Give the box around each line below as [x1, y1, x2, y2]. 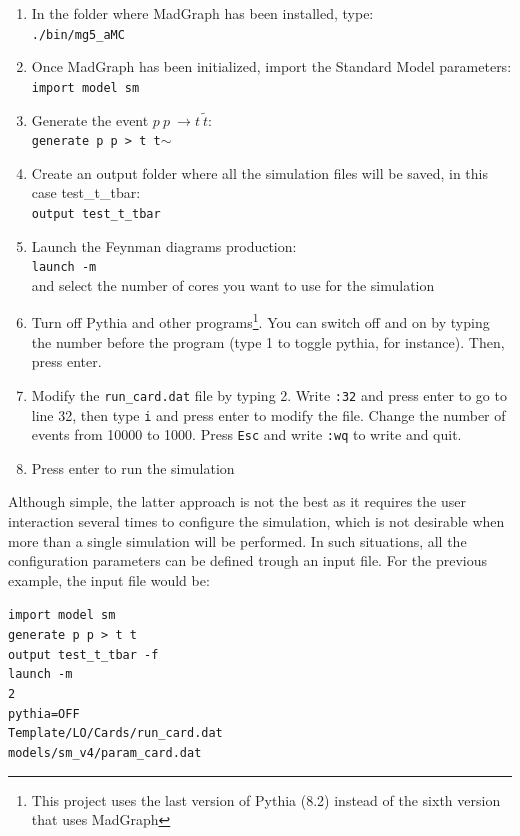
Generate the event [31, 109, 149, 130]
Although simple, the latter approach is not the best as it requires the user [8, 491, 466, 512]
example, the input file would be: [8, 569, 210, 590]
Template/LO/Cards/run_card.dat [8, 726, 223, 741]
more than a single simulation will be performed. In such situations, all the [8, 530, 467, 551]
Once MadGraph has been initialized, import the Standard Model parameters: [31, 56, 512, 77]
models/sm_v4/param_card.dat [8, 746, 202, 760]
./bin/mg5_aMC [31, 27, 125, 42]
